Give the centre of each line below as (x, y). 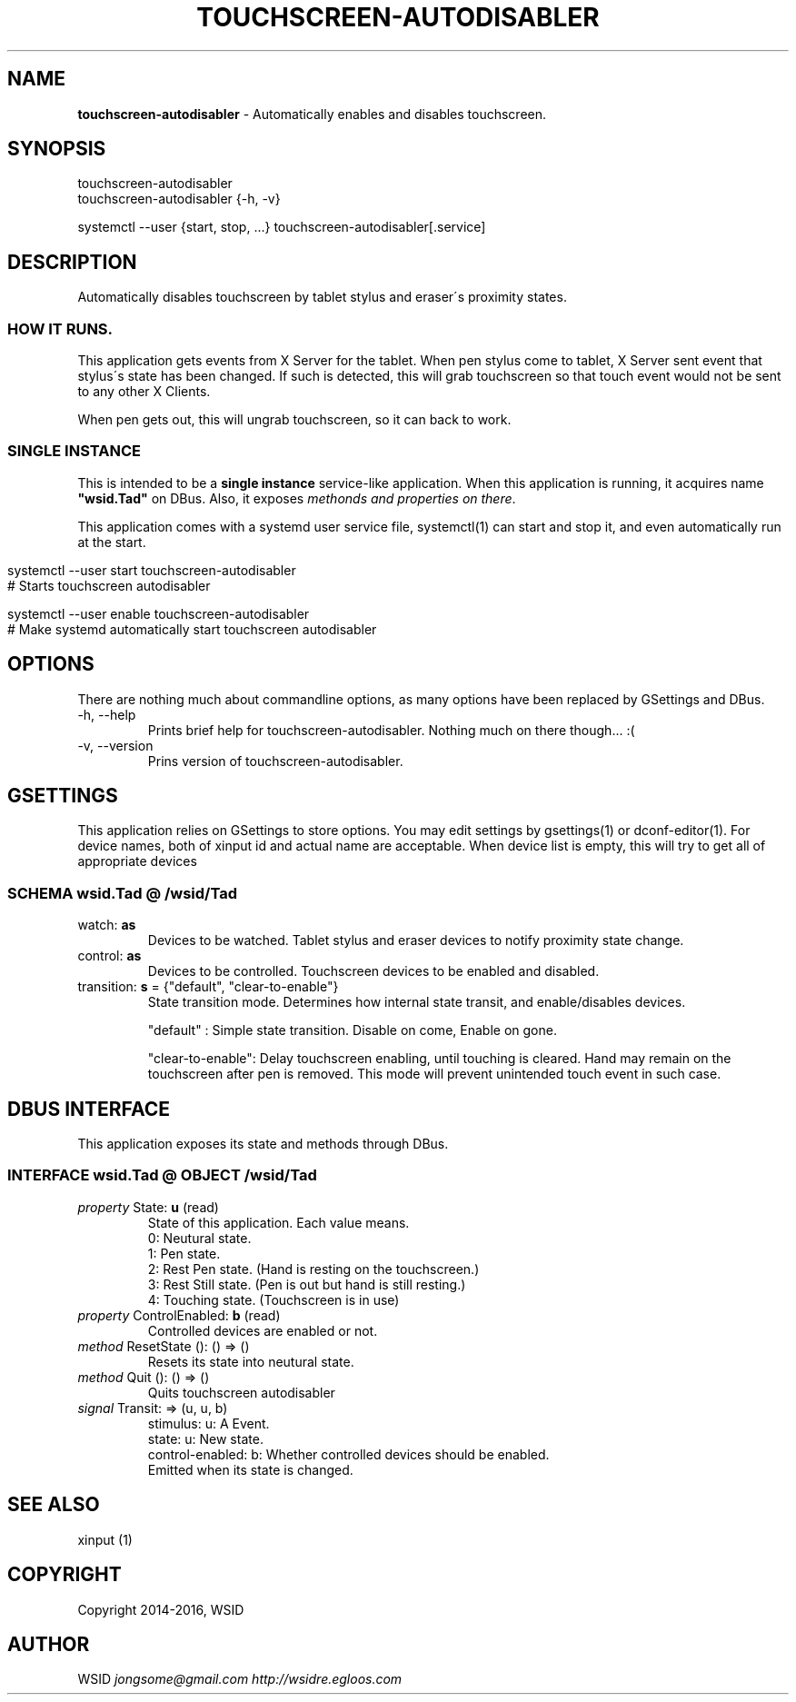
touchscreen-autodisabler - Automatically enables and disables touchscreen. (312, 114)
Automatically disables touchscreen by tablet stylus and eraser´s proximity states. (322, 297)
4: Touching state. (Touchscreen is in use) (274, 1299)
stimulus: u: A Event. (209, 1423)
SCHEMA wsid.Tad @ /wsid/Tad (122, 893)
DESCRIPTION (72, 262)
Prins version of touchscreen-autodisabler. (275, 761)
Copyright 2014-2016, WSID (161, 1609)
